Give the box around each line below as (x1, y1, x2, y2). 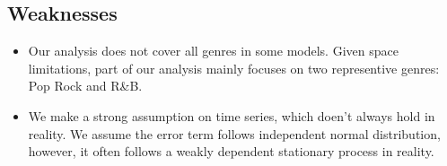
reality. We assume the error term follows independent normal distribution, (28, 124, 441, 143)
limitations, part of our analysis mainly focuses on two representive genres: (28, 58, 440, 77)
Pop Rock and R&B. (28, 76, 143, 95)
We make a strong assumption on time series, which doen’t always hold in (28, 106, 435, 125)
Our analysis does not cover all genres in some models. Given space (28, 41, 399, 60)
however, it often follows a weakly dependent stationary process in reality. (28, 142, 434, 161)
